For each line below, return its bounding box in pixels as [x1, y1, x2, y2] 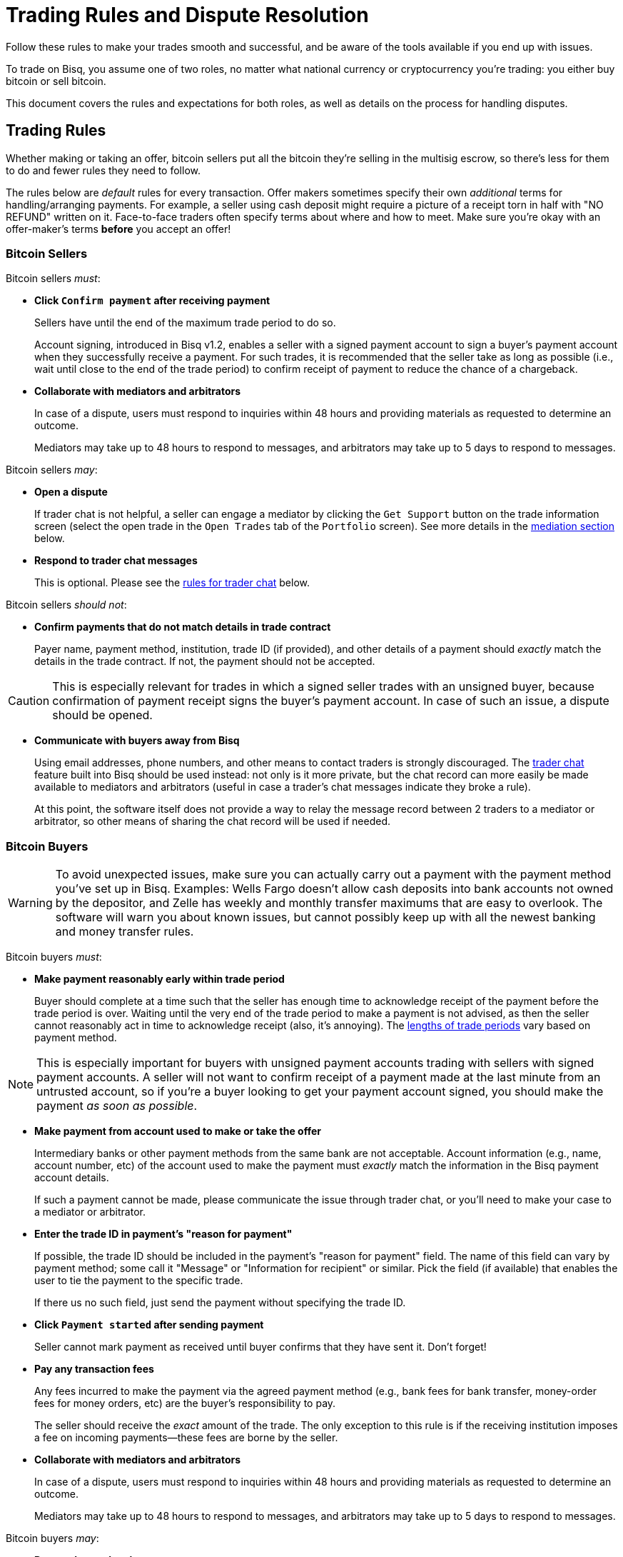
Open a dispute [34, 486, 108, 499]
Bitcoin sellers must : [6, 272, 101, 285]
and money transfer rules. [55, 924, 194, 939]
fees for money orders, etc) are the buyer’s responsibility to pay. [34, 1397, 336, 1410]
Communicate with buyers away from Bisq [34, 734, 240, 747]
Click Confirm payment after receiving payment [34, 294, 270, 307]
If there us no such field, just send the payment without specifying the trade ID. [34, 1296, 406, 1309]
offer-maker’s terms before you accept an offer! [6, 222, 231, 235]
